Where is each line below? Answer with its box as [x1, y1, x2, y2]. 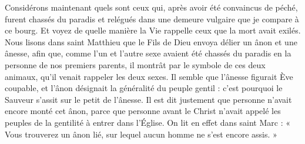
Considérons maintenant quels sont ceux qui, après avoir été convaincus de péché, [5, 1, 298, 13]
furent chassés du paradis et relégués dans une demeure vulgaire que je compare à [5, 12, 299, 25]
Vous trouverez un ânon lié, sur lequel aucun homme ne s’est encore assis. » [5, 128, 277, 140]
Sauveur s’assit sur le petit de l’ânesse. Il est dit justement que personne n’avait [5, 93, 292, 105]
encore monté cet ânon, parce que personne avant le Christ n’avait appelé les [5, 105, 281, 117]
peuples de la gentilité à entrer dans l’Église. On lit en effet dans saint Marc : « [5, 116, 291, 128]
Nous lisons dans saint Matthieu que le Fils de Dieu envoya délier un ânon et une [5, 35, 297, 48]
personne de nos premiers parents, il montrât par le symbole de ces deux [5, 58, 266, 71]
